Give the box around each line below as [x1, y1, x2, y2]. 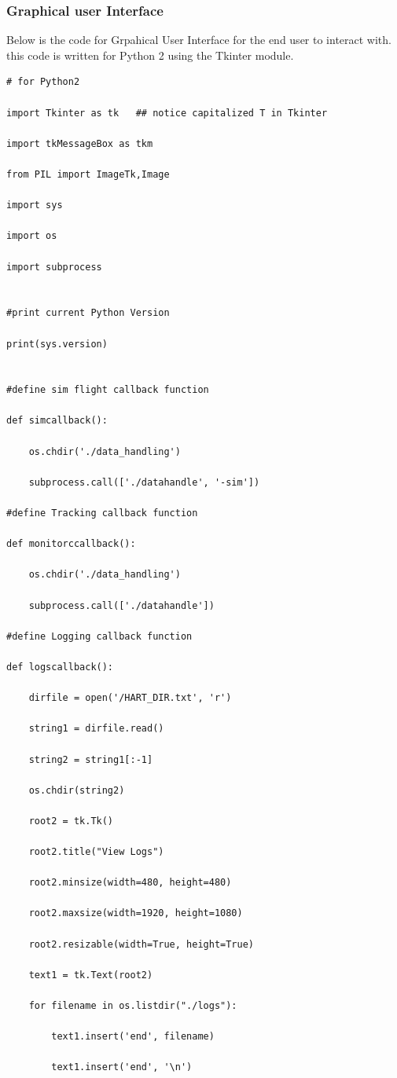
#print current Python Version [6, 307, 170, 319]
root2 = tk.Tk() [28, 815, 114, 827]
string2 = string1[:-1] [28, 753, 153, 765]
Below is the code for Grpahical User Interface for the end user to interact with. [6, 31, 391, 48]
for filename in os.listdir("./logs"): [28, 1000, 237, 1012]
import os [6, 230, 57, 242]
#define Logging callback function [6, 630, 193, 642]
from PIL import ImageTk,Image [6, 168, 170, 180]
